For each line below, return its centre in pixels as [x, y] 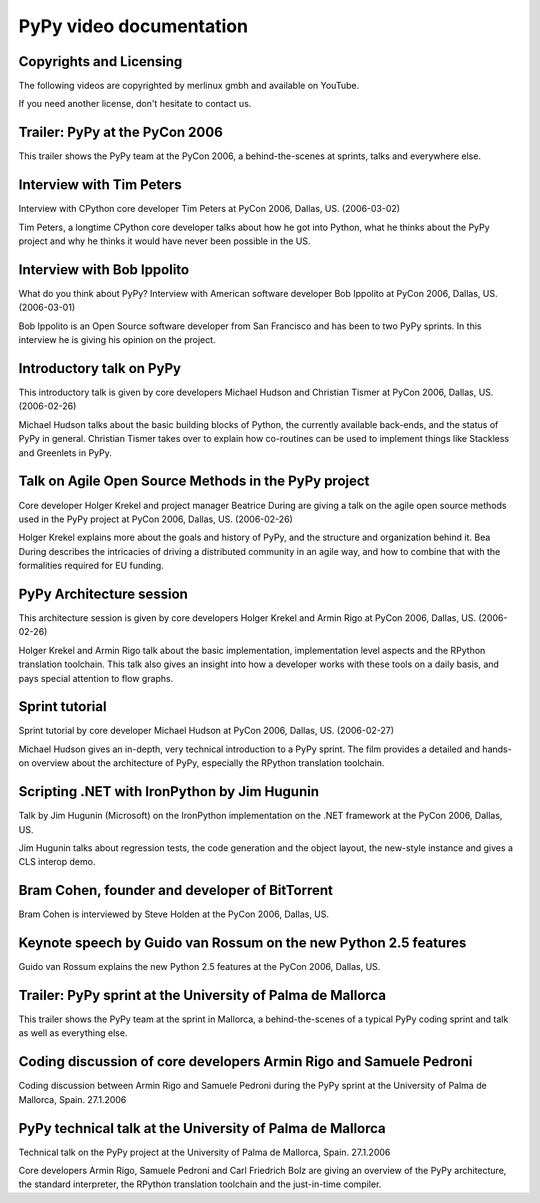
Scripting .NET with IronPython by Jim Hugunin [169, 791]
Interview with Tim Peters [100, 185]
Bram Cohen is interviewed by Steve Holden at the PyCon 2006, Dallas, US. [174, 914]
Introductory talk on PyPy [100, 368]
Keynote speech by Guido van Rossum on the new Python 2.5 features [242, 943]
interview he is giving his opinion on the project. [117, 340]
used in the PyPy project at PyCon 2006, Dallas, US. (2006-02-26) [156, 519]
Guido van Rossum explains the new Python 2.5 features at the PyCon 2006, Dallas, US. [199, 967]
